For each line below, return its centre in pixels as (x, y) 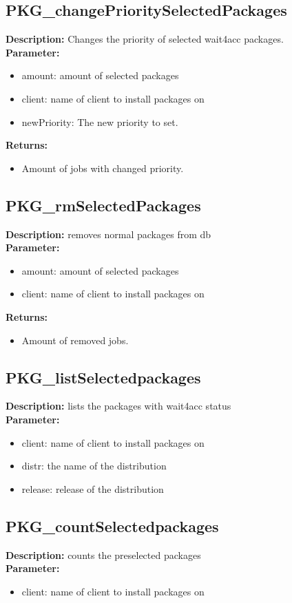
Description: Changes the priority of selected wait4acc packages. (145, 39)
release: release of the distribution (93, 488)
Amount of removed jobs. (75, 340)
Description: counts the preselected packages (103, 554)
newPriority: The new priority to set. (100, 121)
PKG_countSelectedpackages (112, 526)
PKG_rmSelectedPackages (103, 205)
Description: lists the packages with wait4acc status (118, 406)
